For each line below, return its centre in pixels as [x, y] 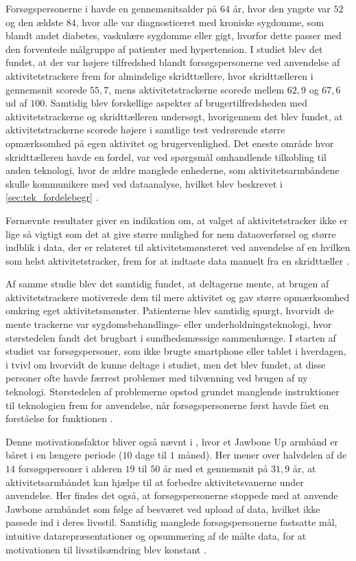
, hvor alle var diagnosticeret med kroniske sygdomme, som [200, 22]
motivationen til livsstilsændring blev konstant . [106, 549]
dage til [151, 455]
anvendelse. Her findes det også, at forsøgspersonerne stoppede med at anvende [172, 495]
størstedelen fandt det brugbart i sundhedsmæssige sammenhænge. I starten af [171, 337]
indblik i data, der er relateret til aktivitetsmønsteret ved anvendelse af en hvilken [178, 247]
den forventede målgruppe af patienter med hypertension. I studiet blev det [164, 48]
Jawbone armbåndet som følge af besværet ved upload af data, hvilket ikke [163, 508]
